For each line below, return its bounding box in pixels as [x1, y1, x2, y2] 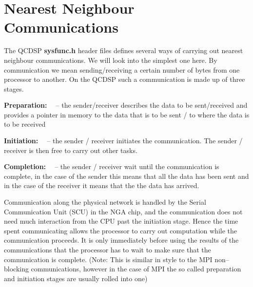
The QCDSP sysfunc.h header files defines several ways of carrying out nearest [4, 45, 243, 56]
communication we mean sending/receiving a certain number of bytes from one [4, 64, 240, 75]
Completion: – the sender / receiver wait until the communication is [4, 161, 219, 172]
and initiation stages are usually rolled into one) [4, 273, 148, 283]
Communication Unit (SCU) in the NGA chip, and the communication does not [4, 206, 243, 216]
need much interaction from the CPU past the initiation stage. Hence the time [4, 216, 238, 226]
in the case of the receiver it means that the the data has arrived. [4, 180, 199, 191]
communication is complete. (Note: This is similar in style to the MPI [4, 254, 213, 264]
